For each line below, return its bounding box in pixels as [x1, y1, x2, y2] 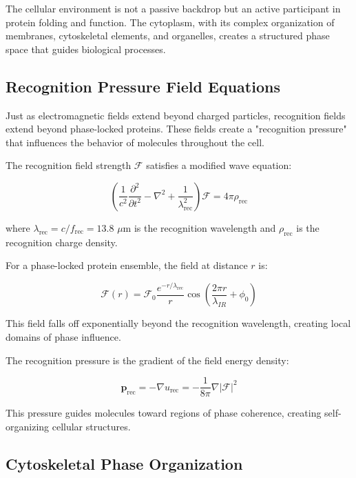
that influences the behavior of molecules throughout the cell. [6, 135, 264, 149]
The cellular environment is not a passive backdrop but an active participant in [6, 1, 341, 15]
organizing [6, 419, 50, 433]
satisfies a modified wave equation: [146, 158, 292, 172]
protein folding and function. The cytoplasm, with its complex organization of [6, 14, 335, 29]
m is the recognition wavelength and [123, 220, 276, 235]
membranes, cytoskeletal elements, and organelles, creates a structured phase [6, 28, 330, 43]
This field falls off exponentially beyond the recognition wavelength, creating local [6, 316, 351, 330]
